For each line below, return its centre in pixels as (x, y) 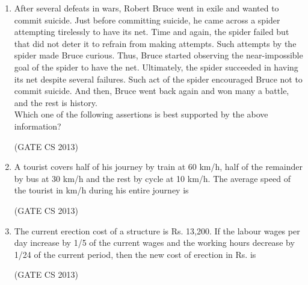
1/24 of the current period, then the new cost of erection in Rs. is (135, 254)
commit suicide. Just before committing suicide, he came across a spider (147, 20)
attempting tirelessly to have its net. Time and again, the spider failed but (152, 32)
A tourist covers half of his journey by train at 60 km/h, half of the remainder (159, 167)
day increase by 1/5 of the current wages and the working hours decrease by (154, 243)
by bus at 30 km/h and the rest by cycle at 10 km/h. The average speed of (152, 178)
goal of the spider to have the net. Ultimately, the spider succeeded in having (156, 67)
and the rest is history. (56, 102)
